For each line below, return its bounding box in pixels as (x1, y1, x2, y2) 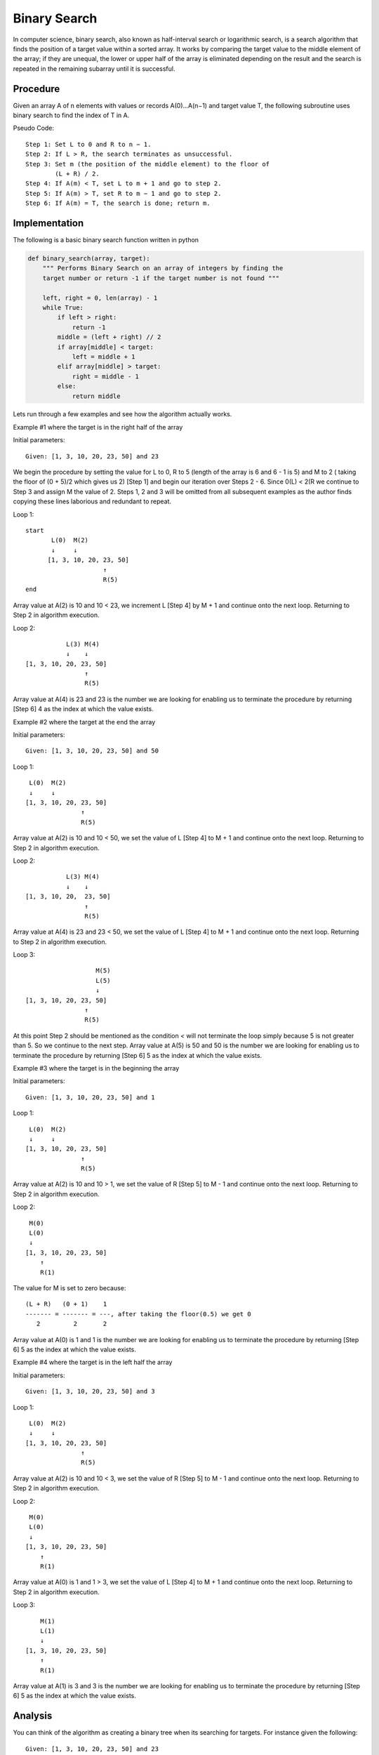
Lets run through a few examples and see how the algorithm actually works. (13, 410, 232, 418)
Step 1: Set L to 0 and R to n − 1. (25, 140, 152, 148)
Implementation (13, 217, 84, 229)
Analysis (13, 1710, 53, 1722)
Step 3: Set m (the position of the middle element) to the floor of (25, 160, 270, 168)
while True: (42, 303, 84, 312)
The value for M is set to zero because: (13, 1284, 126, 1292)
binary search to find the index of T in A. (13, 111, 130, 119)
